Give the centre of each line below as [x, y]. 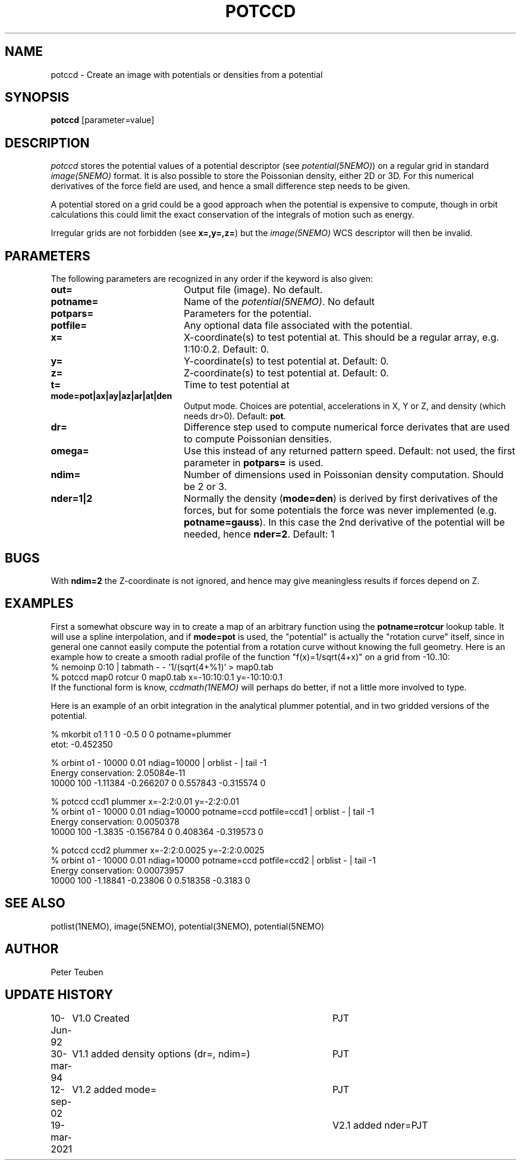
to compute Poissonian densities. [258, 439]
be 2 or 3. [205, 487]
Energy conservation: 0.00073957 [117, 870]
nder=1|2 [72, 499]
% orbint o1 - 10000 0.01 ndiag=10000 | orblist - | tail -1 [159, 762]
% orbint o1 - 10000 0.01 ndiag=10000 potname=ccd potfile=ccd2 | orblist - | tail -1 [213, 860]
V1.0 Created [101, 1018]
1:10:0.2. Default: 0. [226, 349]
